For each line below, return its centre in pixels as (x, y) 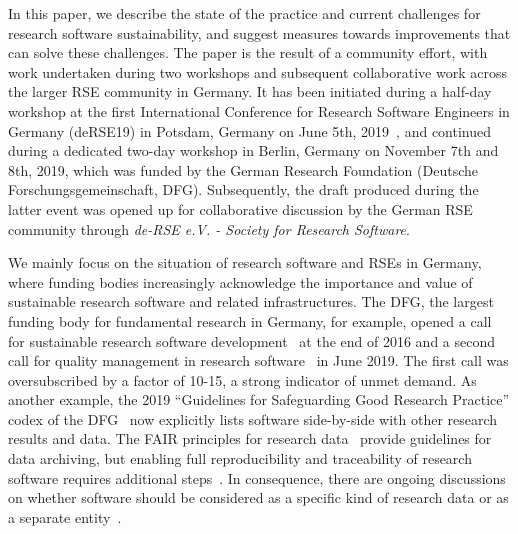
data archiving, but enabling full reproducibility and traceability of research (240, 458)
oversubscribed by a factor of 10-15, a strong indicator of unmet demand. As (242, 379)
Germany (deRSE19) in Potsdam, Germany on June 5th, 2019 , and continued (249, 130)
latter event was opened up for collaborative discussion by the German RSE (240, 208)
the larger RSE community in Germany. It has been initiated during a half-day (250, 91)
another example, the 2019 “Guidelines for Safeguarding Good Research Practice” (259, 399)
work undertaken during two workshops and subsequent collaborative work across (257, 71)
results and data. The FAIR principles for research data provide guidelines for (250, 438)
